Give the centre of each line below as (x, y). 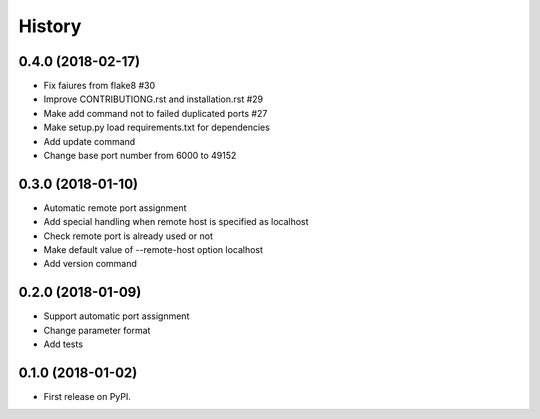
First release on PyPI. (87, 397)
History (50, 26)
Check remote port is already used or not (128, 236)
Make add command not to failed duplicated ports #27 (155, 113)
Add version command (90, 264)
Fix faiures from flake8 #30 (99, 86)
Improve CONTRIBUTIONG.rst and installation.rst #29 (153, 99)
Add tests (63, 344)
